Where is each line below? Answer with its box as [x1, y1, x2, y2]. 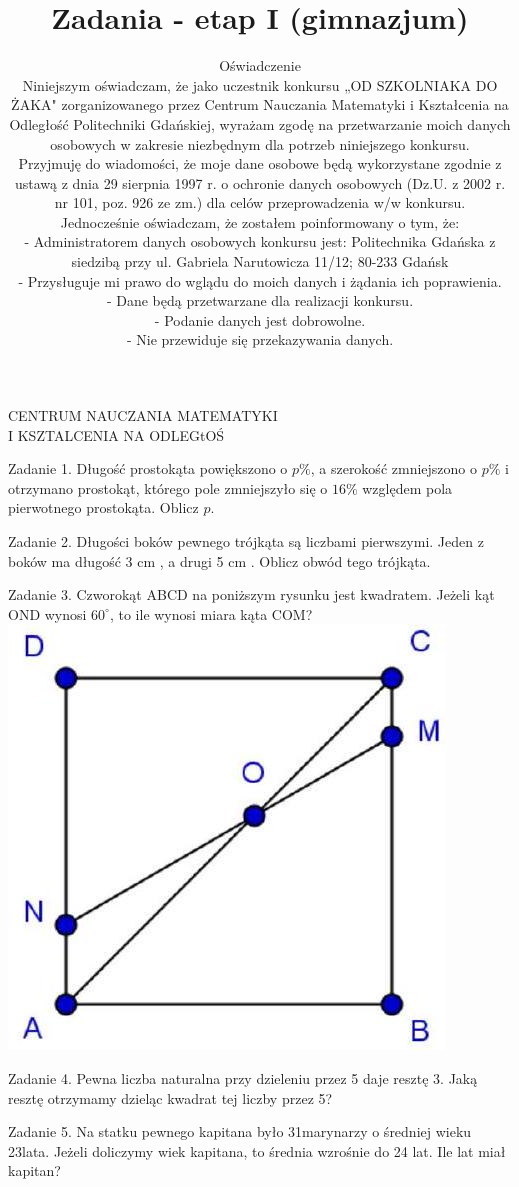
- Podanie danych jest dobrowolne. [154, 309, 366, 330]
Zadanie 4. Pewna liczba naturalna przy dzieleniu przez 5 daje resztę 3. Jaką [8, 1067, 478, 1088]
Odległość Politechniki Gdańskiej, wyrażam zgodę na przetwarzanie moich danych [9, 113, 511, 134]
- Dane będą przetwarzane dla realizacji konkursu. [106, 290, 414, 311]
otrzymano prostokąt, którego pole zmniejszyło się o [8, 477, 328, 498]
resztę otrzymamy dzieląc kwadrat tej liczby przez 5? [8, 1087, 333, 1108]
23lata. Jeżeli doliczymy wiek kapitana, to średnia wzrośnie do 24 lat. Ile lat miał [8, 1140, 506, 1161]
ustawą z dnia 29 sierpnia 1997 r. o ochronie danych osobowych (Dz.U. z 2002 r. [14, 172, 506, 193]
